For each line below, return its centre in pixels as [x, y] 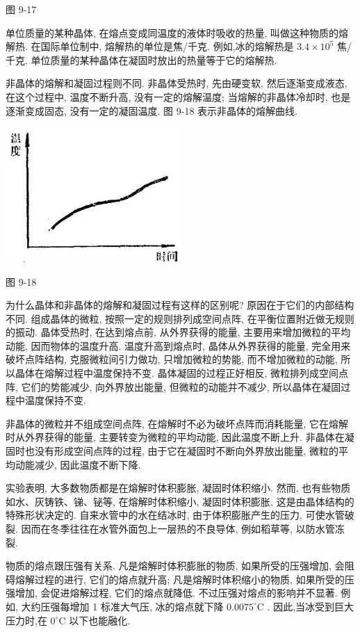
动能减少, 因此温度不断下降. [78, 464]
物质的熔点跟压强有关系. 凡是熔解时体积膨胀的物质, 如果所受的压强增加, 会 [175, 566]
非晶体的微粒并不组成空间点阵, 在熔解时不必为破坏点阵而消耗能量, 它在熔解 [177, 423]
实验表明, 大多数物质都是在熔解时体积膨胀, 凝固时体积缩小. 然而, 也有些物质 [178, 488]
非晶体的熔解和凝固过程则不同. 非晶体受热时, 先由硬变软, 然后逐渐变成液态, [177, 83]
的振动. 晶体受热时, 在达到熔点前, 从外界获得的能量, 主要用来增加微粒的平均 [178, 332]
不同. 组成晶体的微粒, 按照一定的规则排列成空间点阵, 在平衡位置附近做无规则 [180, 318]
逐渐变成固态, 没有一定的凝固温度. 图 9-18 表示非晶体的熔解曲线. [152, 110]
